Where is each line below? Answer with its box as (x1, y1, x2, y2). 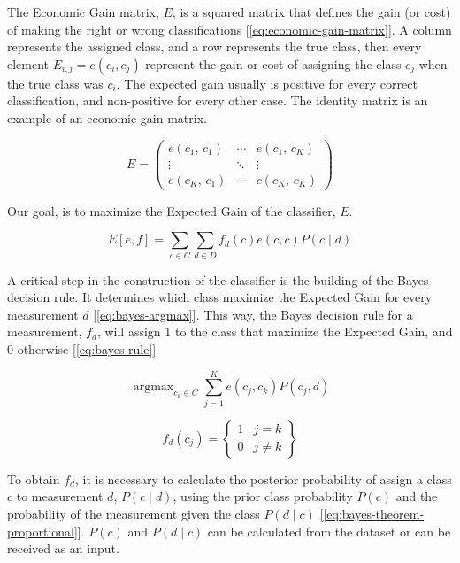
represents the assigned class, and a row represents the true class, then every (7, 37, 422, 56)
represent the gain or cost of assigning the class (145, 54, 402, 73)
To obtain (7, 469, 60, 488)
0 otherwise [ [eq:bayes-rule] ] (7, 340, 157, 359)
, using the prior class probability (172, 487, 353, 505)
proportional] (7, 521, 78, 540)
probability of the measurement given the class (7, 504, 260, 522)
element (7, 54, 50, 73)
